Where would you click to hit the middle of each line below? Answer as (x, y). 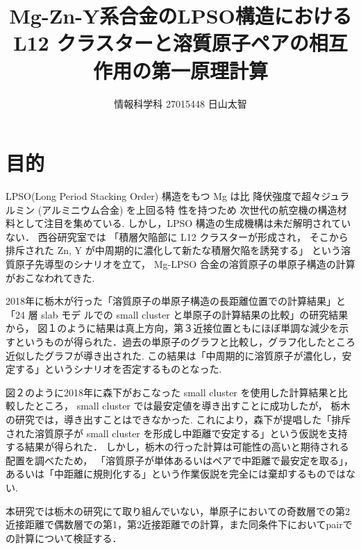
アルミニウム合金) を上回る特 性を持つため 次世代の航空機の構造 (190, 209)
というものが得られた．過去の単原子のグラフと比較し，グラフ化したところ (185, 341)
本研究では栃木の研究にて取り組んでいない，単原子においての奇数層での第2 (178, 510)
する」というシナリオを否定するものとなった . (118, 369)
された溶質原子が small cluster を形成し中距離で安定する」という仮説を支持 (177, 433)
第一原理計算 (209, 70)
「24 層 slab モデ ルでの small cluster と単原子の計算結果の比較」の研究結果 (177, 314)
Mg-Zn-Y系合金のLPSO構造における (180, 16)
